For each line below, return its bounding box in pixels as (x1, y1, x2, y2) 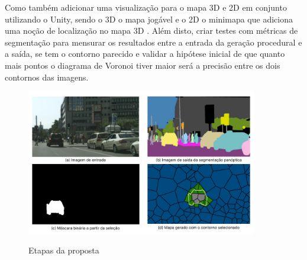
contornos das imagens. (5, 70, 89, 83)
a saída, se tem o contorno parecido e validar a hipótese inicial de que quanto (5, 47, 285, 60)
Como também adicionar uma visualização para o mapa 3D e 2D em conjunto (5, 1, 287, 13)
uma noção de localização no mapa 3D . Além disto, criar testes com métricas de (5, 24, 298, 37)
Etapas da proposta (28, 244, 99, 256)
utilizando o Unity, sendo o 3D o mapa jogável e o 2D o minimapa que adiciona (5, 12, 293, 25)
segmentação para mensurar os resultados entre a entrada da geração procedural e (5, 36, 302, 48)
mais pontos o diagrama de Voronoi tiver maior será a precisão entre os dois (5, 59, 280, 71)
